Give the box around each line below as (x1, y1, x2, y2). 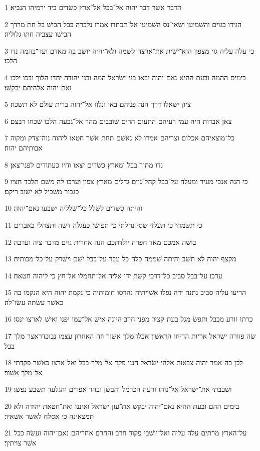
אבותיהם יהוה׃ (5, 142, 43, 153)
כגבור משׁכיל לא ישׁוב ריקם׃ (5, 186, 79, 196)
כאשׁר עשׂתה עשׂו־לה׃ (5, 296, 64, 307)
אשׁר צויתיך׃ (5, 437, 37, 447)
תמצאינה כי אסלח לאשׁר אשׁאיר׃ (5, 410, 94, 421)
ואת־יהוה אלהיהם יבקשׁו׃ (5, 82, 72, 92)
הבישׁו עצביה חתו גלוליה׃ (5, 29, 72, 39)
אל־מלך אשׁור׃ (5, 367, 43, 377)
